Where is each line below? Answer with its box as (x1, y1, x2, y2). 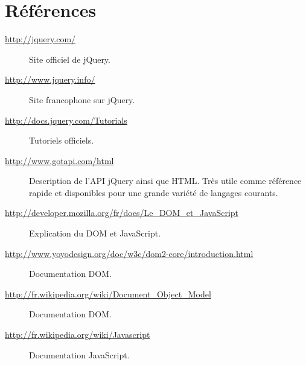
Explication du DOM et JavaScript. (29, 227, 161, 240)
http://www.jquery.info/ (5, 73, 95, 86)
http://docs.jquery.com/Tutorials (5, 113, 127, 126)
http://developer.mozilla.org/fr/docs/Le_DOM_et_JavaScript (5, 206, 239, 219)
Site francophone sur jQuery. (29, 93, 135, 106)
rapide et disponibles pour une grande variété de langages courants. (29, 186, 278, 198)
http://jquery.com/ (5, 33, 76, 45)
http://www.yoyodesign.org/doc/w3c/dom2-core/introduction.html (5, 247, 253, 259)
